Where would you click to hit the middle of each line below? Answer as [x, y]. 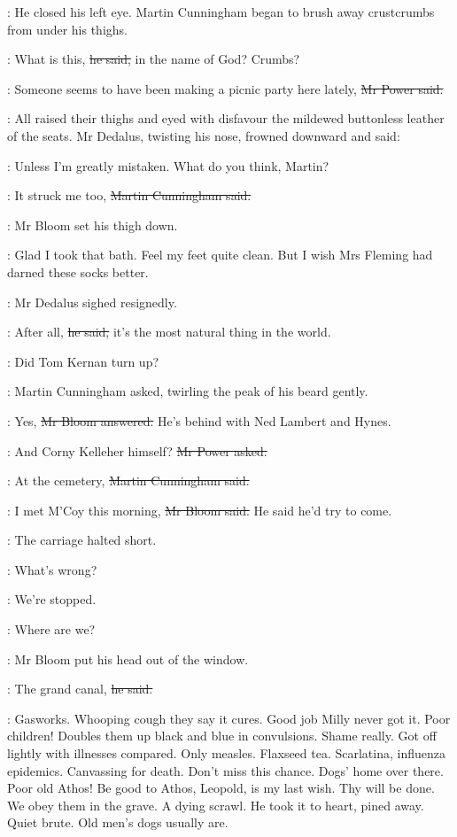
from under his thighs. [67, 29]
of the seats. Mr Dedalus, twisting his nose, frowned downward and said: [204, 135]
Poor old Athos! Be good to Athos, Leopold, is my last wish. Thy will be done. [221, 788]
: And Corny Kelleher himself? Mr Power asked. [137, 450]
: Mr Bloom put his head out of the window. [128, 659]
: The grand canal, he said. [80, 689]
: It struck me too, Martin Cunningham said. [129, 195]
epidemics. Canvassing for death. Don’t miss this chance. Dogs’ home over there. [225, 770]
